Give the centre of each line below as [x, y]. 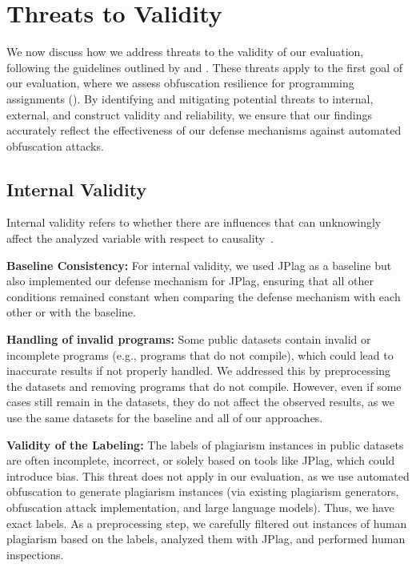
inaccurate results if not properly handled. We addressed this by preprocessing [198, 371]
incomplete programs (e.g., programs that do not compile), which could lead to [200, 354]
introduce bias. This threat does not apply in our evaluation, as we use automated [208, 475]
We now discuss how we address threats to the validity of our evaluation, [185, 52]
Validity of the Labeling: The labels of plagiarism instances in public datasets [205, 444]
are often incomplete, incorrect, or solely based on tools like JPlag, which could [201, 460]
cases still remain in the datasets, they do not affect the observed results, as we [200, 402]
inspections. [35, 554]
